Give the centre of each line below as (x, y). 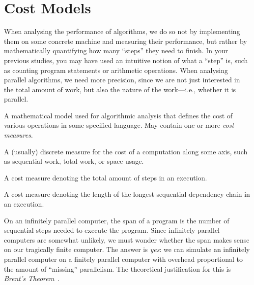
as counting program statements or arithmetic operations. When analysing (116, 70)
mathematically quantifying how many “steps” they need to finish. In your (116, 51)
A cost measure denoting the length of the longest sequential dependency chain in (127, 194)
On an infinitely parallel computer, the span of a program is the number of (117, 220)
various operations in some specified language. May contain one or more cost (119, 125)
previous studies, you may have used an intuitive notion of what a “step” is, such (126, 60)
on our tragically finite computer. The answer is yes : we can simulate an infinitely (127, 249)
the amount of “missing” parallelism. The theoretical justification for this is (117, 268)
